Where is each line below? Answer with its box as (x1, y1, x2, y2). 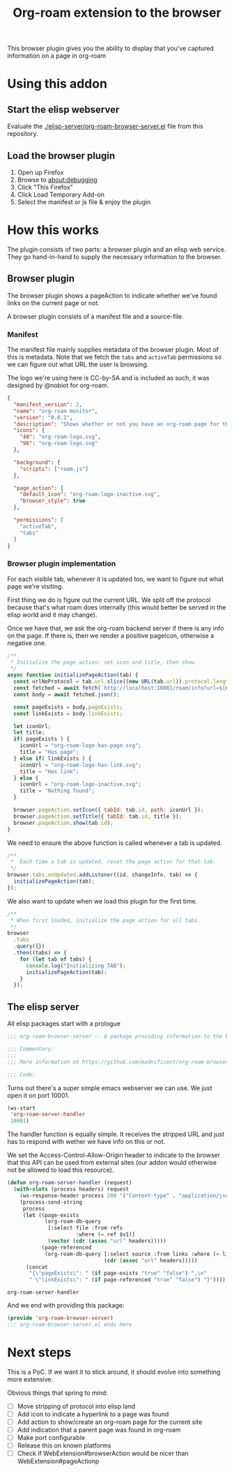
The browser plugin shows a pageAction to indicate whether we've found (7, 291, 217, 300)
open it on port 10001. (7, 1091, 70, 1099)
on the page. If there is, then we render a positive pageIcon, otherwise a (7, 631, 214, 640)
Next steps (7, 1345, 72, 1361)
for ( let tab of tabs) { (19, 956, 92, 963)
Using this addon (7, 76, 108, 92)
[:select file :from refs (47, 1225, 123, 1232)
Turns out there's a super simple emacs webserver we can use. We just (7, 1083, 212, 1092)
